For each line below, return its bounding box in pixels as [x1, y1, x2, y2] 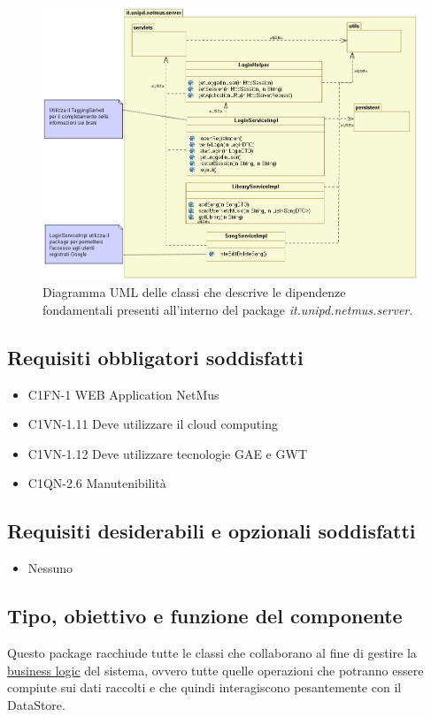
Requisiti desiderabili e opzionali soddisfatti [7, 517, 416, 545]
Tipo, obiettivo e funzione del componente [7, 602, 403, 629]
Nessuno [27, 559, 73, 577]
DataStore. [7, 695, 65, 713]
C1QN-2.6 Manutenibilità [27, 474, 166, 492]
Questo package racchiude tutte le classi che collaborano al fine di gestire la [7, 643, 417, 661]
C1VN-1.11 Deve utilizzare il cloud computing [27, 415, 278, 433]
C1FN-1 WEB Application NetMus [27, 385, 219, 403]
